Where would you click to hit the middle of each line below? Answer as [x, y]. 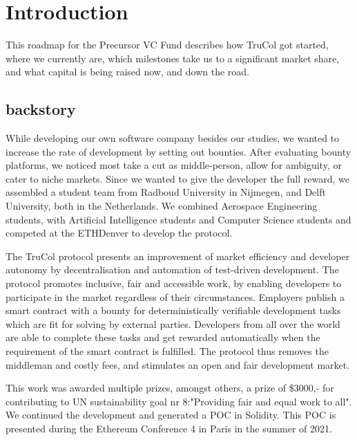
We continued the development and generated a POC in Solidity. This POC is [171, 415]
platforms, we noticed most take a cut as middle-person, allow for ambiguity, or [174, 165]
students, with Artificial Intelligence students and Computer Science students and [178, 219]
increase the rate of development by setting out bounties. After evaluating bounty [178, 151]
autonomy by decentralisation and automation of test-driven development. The [172, 269]
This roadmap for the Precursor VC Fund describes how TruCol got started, [167, 45]
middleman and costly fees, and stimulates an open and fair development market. [178, 364]
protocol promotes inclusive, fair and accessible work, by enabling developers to [174, 283]
